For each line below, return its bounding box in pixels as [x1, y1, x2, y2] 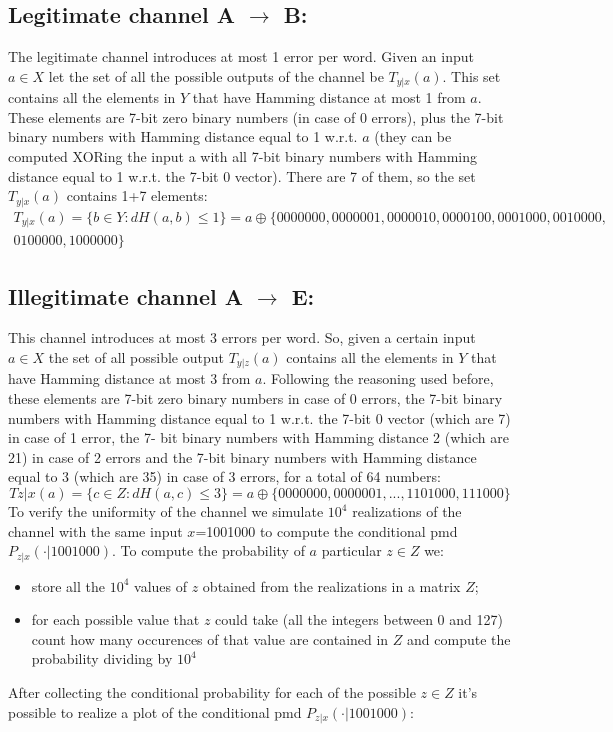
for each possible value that [31, 609, 200, 630]
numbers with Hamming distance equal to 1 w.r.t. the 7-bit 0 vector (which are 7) [8, 407, 511, 428]
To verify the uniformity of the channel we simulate [8, 501, 324, 521]
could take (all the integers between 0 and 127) [215, 609, 503, 630]
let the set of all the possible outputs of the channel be [48, 65, 384, 86]
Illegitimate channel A [8, 280, 243, 311]
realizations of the [352, 501, 462, 521]
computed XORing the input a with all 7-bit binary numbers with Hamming [8, 146, 477, 167]
